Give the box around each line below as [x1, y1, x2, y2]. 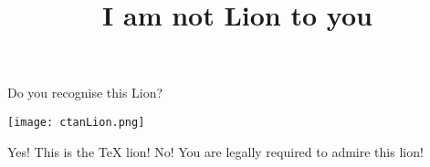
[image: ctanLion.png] [7, 115, 145, 129]
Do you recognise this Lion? [7, 83, 163, 102]
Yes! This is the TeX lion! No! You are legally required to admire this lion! [7, 141, 424, 161]
